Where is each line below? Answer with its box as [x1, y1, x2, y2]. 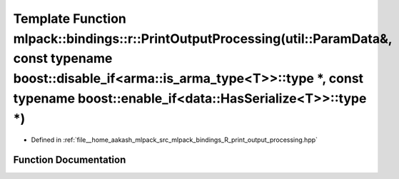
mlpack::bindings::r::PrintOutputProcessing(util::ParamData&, [13, 31, 393, 46]
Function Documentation [13, 154, 126, 166]
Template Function [13, 11, 126, 26]
